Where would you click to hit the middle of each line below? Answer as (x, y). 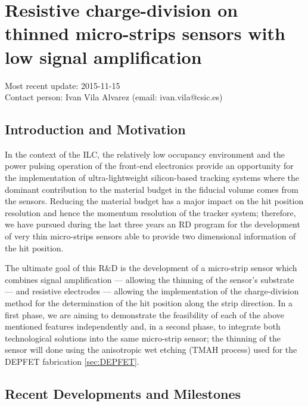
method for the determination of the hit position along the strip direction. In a (149, 303)
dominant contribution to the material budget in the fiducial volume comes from (152, 189)
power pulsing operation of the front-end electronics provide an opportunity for (149, 166)
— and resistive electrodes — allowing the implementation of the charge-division (152, 291)
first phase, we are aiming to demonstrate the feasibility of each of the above (144, 314)
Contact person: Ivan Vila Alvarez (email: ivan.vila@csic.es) (114, 97)
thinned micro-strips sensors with (145, 33)
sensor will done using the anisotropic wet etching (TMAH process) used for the (151, 350)
